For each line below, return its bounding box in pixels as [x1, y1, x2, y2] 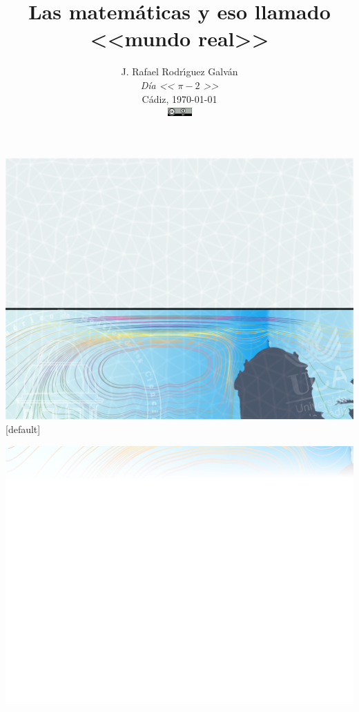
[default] [6, 422, 41, 436]
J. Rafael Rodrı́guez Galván [121, 64, 238, 79]
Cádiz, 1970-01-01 [142, 91, 217, 106]
